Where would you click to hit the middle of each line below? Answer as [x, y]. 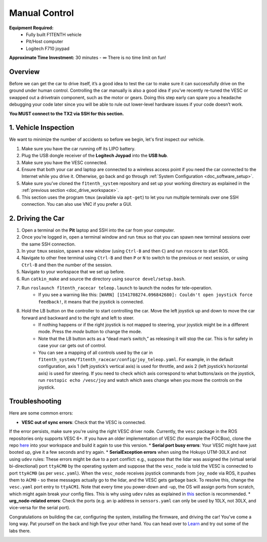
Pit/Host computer [45, 42]
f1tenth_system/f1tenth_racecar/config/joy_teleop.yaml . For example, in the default [136, 359]
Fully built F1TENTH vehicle [54, 34]
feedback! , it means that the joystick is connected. [91, 301]
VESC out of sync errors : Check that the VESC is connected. [84, 422]
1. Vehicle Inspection [42, 128]
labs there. [20, 531]
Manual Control [42, 13]
